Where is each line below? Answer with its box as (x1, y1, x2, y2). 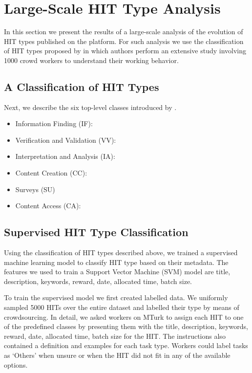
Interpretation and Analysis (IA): (15, 151, 115, 161)
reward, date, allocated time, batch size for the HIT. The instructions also (4, 330, 226, 341)
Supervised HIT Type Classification (4, 224, 189, 240)
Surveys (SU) (15, 184, 55, 194)
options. (4, 359, 28, 370)
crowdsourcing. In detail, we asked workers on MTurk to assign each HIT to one (4, 311, 244, 322)
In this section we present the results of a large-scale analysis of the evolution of (4, 26, 243, 37)
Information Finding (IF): (15, 118, 93, 129)
